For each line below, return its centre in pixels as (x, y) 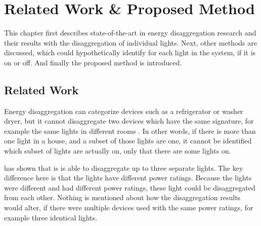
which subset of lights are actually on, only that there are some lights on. (118, 151)
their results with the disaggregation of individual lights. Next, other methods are (130, 42)
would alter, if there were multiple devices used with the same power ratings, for (129, 208)
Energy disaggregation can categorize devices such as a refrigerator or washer (124, 111)
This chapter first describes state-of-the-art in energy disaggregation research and (130, 33)
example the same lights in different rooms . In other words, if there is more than (130, 130)
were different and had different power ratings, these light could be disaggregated (130, 187)
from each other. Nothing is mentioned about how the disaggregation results (122, 197)
